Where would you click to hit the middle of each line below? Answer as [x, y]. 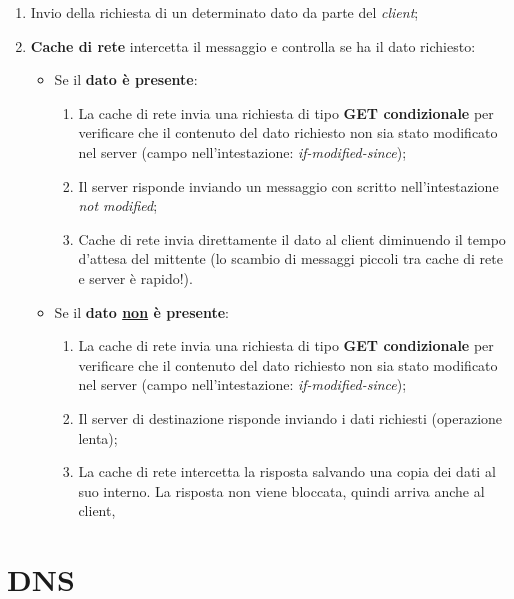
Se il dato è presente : [126, 79]
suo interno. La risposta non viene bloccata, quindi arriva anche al [281, 490]
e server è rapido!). [135, 277]
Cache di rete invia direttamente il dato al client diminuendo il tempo [292, 238]
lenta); [98, 437]
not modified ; [118, 205]
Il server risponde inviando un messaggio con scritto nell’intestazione [288, 185]
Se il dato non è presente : [141, 311]
